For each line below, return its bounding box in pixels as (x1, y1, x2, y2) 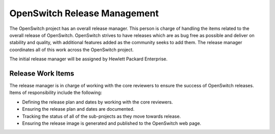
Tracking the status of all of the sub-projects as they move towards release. (22, 113, 181, 119)
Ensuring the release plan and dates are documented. (22, 106, 135, 112)
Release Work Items (9, 69, 74, 78)
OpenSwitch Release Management (9, 8, 159, 19)
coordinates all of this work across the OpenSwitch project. (9, 46, 134, 53)
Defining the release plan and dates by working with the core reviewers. (22, 99, 173, 105)
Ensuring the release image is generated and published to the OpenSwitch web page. (22, 120, 201, 126)
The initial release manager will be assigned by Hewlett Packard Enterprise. (9, 56, 168, 62)
